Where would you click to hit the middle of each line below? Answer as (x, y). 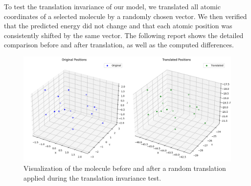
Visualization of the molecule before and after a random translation (125, 168)
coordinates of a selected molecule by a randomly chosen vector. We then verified (125, 16)
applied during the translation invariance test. (92, 178)
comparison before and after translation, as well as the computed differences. (119, 45)
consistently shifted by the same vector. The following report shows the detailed (124, 35)
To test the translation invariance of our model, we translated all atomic (112, 6)
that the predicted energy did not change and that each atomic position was (118, 26)
